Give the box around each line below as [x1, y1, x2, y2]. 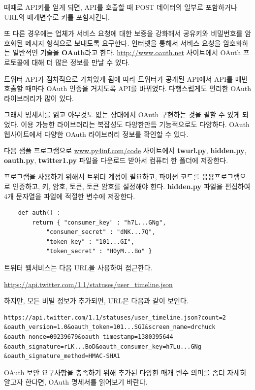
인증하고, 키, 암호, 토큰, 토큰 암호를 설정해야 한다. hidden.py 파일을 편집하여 [12, 181, 251, 191]
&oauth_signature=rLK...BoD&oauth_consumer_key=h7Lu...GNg [4, 343, 201, 350]
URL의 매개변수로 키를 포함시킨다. [4, 11, 110, 22]
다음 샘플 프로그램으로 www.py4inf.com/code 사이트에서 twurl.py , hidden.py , [4, 145, 247, 156]
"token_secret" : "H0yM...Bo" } [46, 248, 152, 255]
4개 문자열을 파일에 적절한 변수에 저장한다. [4, 191, 135, 201]
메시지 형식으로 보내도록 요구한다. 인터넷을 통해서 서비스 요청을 [25, 37, 221, 48]
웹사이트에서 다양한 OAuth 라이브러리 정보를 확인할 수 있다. [4, 129, 189, 139]
